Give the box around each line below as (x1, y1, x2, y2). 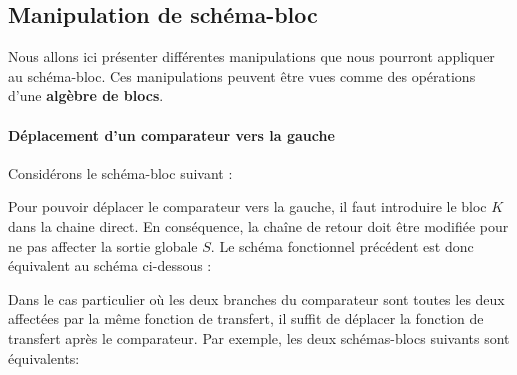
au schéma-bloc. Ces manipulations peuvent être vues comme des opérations (8, 65, 476, 86)
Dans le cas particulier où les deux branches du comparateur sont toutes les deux (8, 288, 505, 309)
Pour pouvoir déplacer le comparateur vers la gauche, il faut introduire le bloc (8, 196, 487, 217)
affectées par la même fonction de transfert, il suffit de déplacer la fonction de (8, 308, 484, 329)
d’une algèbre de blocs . (8, 85, 164, 106)
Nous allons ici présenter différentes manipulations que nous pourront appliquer (8, 46, 495, 67)
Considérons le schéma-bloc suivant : (8, 162, 233, 183)
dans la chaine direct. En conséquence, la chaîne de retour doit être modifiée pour (8, 215, 509, 236)
